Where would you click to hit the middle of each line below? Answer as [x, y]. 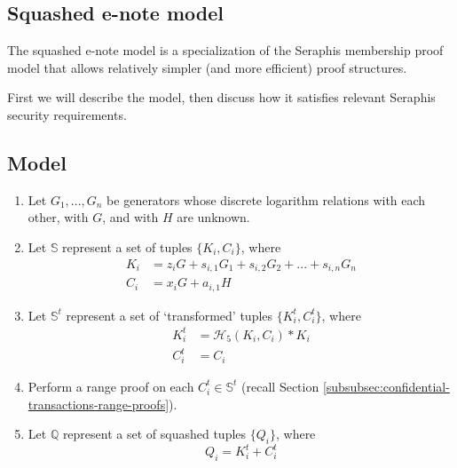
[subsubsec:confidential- [386, 386]
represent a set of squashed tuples [154, 434]
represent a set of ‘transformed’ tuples [169, 315]
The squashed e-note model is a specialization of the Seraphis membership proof [225, 50]
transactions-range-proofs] [98, 404]
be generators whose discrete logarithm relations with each [266, 199]
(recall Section [280, 386]
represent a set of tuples [127, 246]
